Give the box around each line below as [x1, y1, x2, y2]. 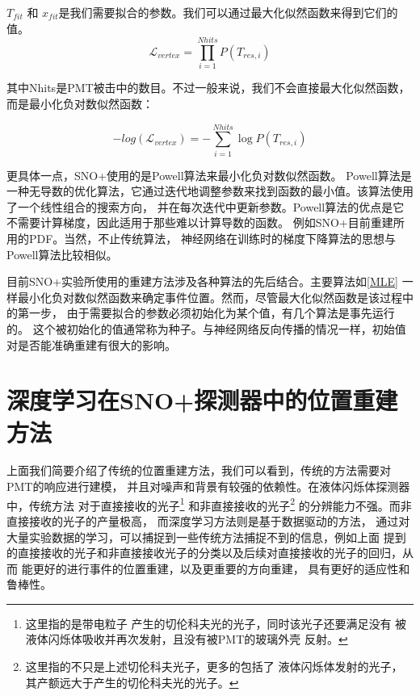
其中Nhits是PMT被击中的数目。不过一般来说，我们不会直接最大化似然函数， [6, 79, 410, 96]
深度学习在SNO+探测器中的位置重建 [6, 384, 398, 417]
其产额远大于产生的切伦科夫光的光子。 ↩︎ [25, 673, 239, 690]
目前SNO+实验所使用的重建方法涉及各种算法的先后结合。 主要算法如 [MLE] [6, 273, 398, 290]
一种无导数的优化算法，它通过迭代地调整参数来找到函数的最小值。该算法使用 [6, 182, 414, 199]
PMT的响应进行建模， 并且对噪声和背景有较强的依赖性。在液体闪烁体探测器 [6, 478, 410, 495]
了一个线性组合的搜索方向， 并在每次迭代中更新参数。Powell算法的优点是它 [6, 198, 405, 215]
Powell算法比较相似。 [6, 245, 118, 262]
